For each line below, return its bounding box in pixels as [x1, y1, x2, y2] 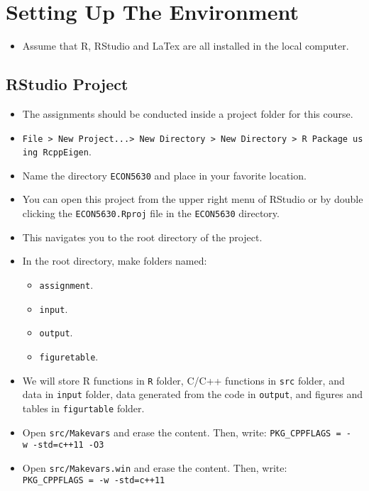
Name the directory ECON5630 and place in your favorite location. [22, 167, 307, 182]
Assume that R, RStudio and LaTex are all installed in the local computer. [22, 38, 349, 53]
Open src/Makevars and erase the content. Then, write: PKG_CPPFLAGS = [22, 424, 341, 439]
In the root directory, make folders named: [22, 253, 207, 268]
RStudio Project [6, 73, 128, 95]
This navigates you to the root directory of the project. [22, 229, 263, 244]
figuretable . [39, 348, 99, 363]
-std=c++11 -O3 [33, 440, 104, 451]
